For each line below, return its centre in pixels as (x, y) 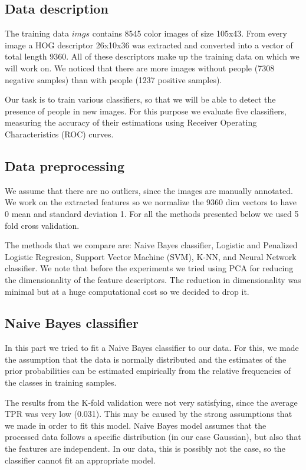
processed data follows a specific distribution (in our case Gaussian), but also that (153, 437)
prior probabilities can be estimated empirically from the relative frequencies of (148, 371)
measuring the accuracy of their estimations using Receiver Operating (131, 122)
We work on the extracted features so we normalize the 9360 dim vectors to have (151, 202)
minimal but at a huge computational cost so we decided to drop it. (127, 291)
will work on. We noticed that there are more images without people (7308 (140, 68)
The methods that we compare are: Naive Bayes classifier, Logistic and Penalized (151, 245)
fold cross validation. (42, 225)
